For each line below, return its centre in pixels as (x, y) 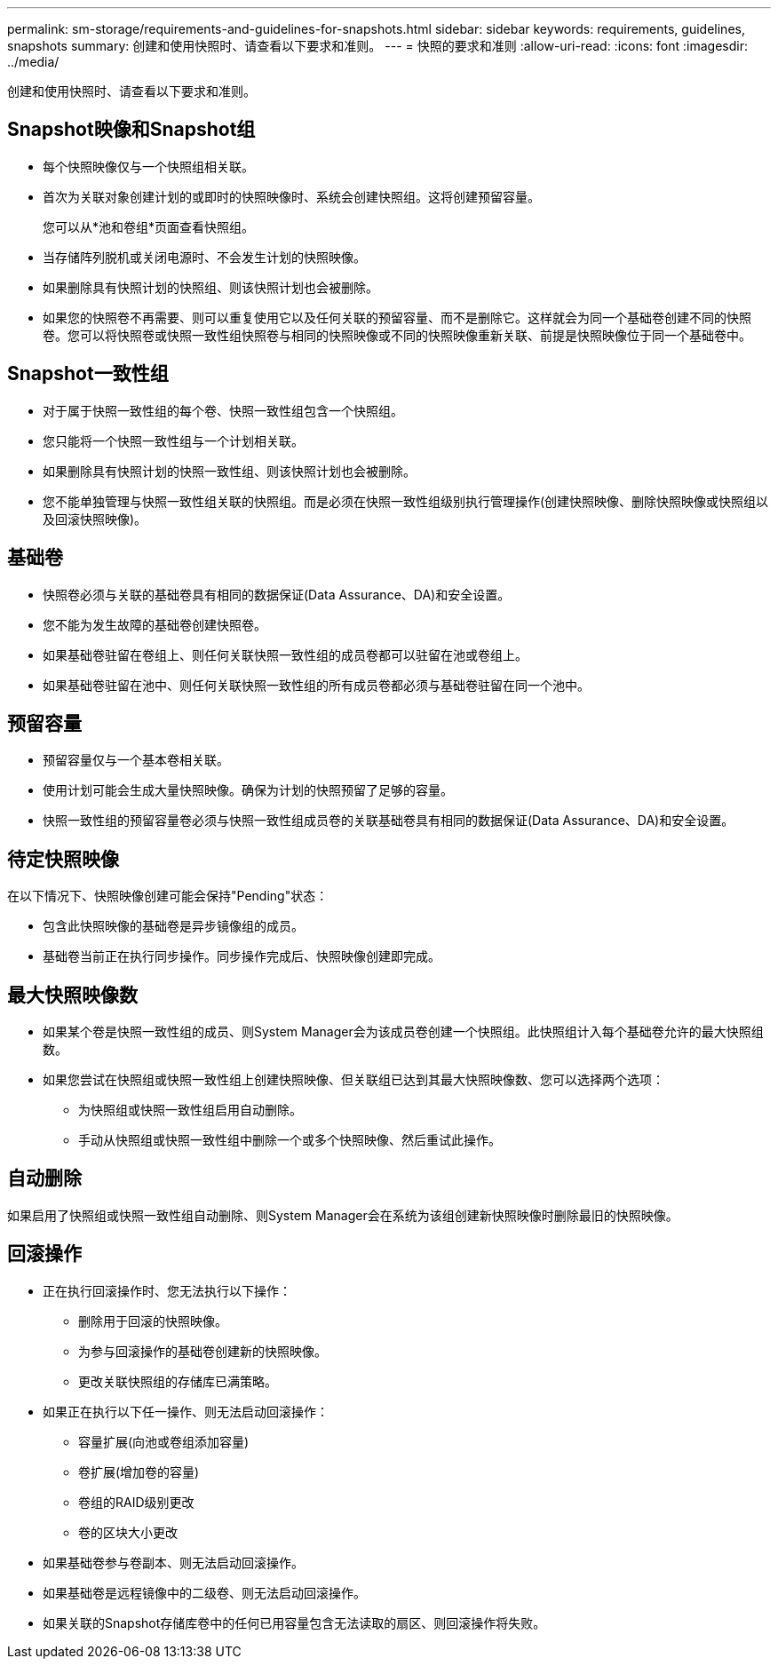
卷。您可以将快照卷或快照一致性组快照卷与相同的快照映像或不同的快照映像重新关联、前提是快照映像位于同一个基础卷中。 (397, 335)
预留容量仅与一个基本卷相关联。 (136, 760)
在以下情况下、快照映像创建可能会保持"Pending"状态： (168, 896)
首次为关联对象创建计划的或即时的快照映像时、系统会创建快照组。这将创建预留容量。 (291, 196)
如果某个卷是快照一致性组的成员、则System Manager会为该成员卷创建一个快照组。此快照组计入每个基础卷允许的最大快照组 (403, 1032)
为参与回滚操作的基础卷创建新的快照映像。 (202, 1351)
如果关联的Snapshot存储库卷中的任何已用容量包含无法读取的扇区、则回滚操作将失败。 (294, 1622)
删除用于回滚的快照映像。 (153, 1321)
